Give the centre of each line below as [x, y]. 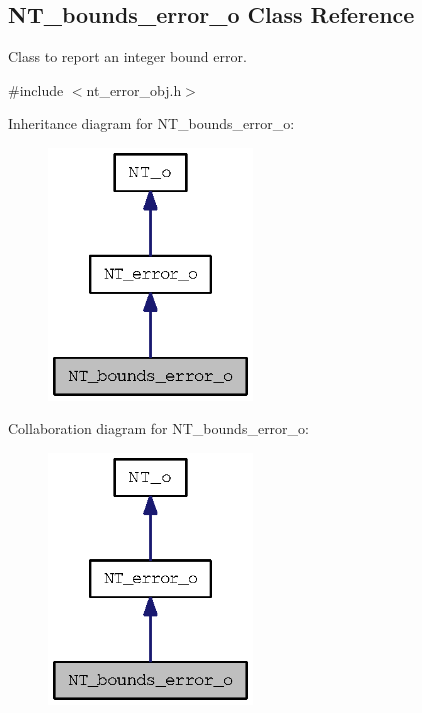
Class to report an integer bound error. [127, 56]
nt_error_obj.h [134, 89]
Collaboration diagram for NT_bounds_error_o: [158, 428]
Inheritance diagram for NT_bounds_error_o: [151, 123]
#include [36, 89]
